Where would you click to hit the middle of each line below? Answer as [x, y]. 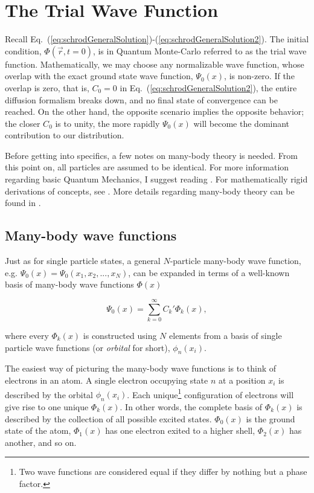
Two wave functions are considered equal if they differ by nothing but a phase [163, 472]
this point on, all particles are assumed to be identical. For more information [147, 167]
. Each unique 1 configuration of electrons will [210, 393]
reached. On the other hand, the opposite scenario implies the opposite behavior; [155, 111]
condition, [23, 50]
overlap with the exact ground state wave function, [99, 76]
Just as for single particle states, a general [83, 261]
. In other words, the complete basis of [191, 406]
